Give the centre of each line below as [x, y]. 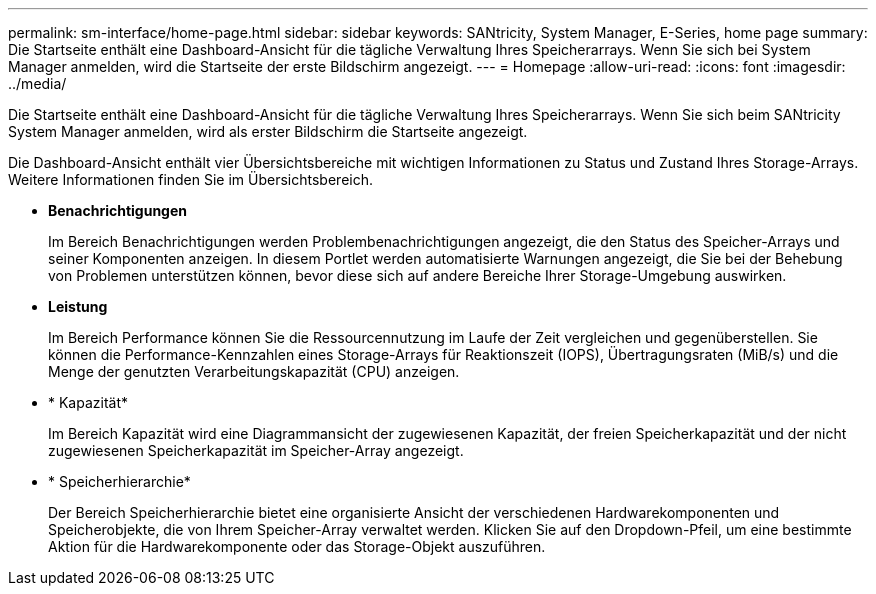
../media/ [37, 83]
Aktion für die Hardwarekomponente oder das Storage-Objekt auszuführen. [297, 546]
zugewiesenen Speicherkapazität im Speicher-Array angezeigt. [256, 450]
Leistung [78, 306]
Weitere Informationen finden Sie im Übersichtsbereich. [190, 179]
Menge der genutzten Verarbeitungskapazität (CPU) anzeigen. [254, 371]
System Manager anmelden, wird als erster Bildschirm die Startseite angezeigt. [268, 131]
